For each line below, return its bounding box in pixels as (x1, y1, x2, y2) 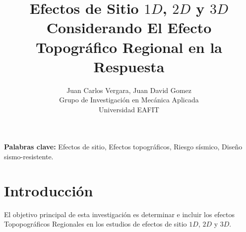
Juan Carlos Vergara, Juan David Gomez (66, 85, 191, 95)
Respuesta (93, 56, 165, 76)
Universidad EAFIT (99, 104, 159, 114)
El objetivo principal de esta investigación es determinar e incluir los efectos (4, 209, 235, 219)
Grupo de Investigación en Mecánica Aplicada (59, 94, 199, 105)
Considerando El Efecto (46, 17, 212, 38)
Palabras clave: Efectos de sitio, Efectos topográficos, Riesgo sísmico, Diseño (4, 141, 243, 152)
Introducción (4, 180, 93, 200)
